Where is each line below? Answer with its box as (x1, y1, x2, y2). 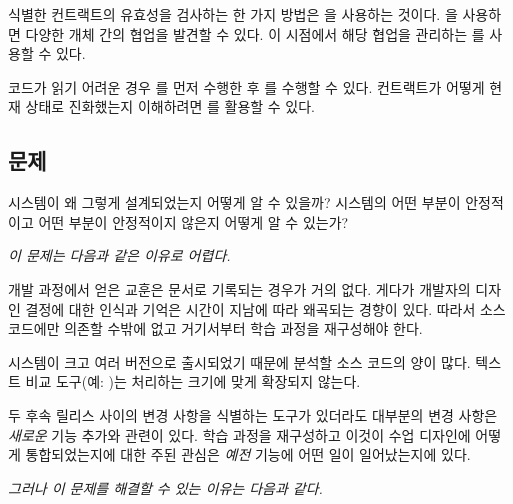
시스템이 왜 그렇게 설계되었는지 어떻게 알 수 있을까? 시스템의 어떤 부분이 (8, 192, 461, 213)
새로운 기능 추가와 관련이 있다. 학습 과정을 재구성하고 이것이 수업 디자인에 (8, 424, 471, 445)
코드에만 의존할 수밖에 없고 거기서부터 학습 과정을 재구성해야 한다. (8, 318, 423, 339)
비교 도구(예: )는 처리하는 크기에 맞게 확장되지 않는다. (25, 371, 361, 392)
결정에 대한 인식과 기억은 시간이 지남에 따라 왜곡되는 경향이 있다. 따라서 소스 (25, 298, 506, 319)
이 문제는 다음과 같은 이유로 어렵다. (8, 245, 231, 266)
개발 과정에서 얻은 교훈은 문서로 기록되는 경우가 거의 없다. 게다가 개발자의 (8, 278, 471, 299)
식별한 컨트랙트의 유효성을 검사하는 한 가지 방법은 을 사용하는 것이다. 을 (8, 4, 458, 24)
